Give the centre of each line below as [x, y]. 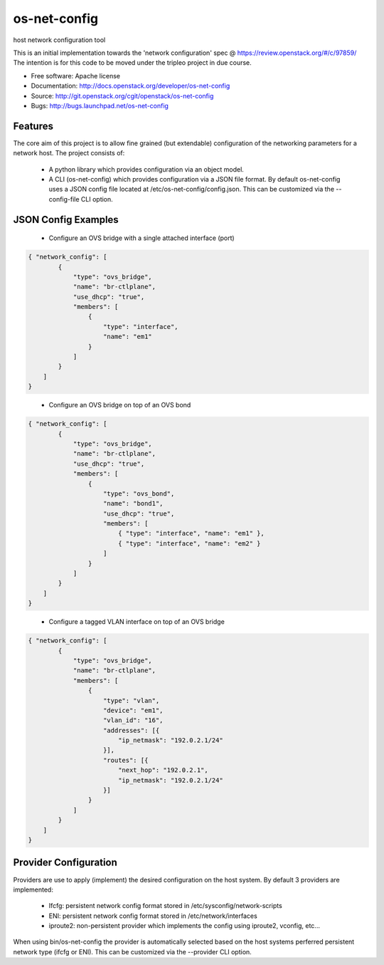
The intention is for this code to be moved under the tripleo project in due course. [132, 63]
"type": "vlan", [132, 700]
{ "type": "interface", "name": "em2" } [189, 543]
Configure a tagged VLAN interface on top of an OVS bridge [137, 622]
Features [33, 126]
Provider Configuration [65, 863]
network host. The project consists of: [69, 153]
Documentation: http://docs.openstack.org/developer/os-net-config [130, 86]
